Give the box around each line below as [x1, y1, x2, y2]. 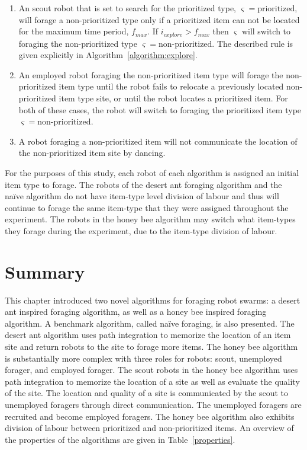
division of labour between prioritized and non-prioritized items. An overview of [5, 422, 294, 434]
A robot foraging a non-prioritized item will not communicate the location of [18, 135, 298, 147]
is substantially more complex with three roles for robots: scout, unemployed [5, 352, 282, 364]
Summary [5, 259, 85, 283]
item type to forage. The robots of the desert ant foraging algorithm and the [5, 178, 282, 190]
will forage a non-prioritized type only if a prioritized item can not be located [18, 13, 300, 25]
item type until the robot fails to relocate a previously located [59, 80, 284, 92]
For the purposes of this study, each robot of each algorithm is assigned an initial [5, 166, 299, 178]
